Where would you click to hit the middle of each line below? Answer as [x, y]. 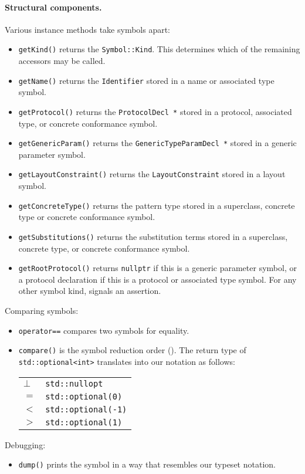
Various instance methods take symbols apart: [88, 29]
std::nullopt [74, 383]
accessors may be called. [62, 61]
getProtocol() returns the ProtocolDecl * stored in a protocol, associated [155, 111]
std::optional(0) [84, 396]
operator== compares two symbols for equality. [104, 330]
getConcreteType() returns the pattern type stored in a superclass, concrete [157, 205]
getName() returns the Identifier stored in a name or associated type [146, 80]
